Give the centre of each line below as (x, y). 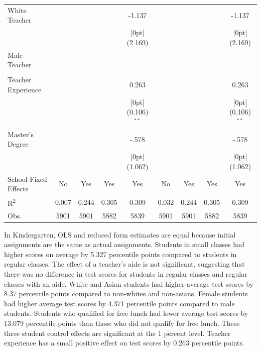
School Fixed (27, 179)
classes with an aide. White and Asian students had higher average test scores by (129, 283)
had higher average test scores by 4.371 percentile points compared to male (119, 303)
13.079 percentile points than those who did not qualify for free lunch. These (122, 323)
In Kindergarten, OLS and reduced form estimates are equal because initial (120, 234)
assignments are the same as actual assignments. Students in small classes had (124, 244)
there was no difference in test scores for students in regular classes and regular (126, 274)
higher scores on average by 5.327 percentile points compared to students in (120, 254)
